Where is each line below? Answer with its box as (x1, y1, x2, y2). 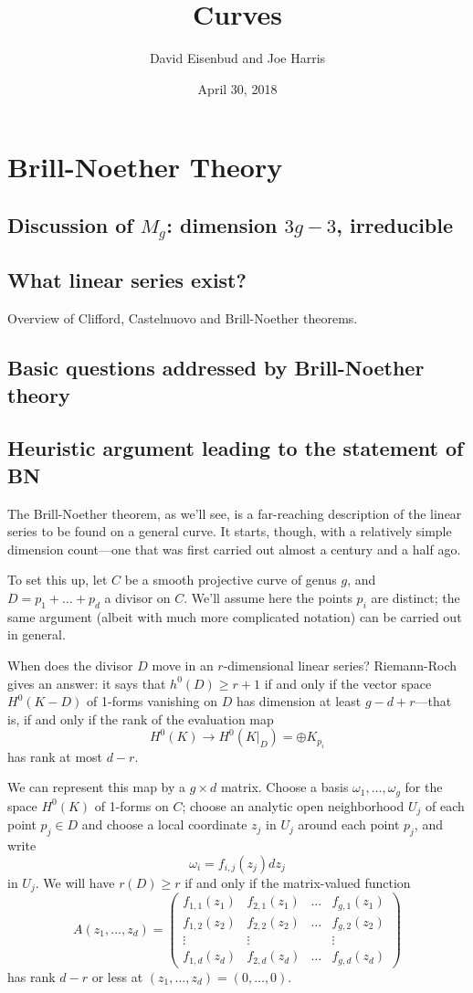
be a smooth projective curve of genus (124, 570, 337, 589)
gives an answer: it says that (7, 673, 166, 692)
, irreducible (336, 210, 454, 238)
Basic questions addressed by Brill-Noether (7, 354, 425, 382)
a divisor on (104, 588, 171, 607)
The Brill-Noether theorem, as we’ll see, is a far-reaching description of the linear (7, 503, 462, 523)
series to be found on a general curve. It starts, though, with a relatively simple (7, 522, 452, 541)
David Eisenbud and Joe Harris (149, 48, 326, 68)
